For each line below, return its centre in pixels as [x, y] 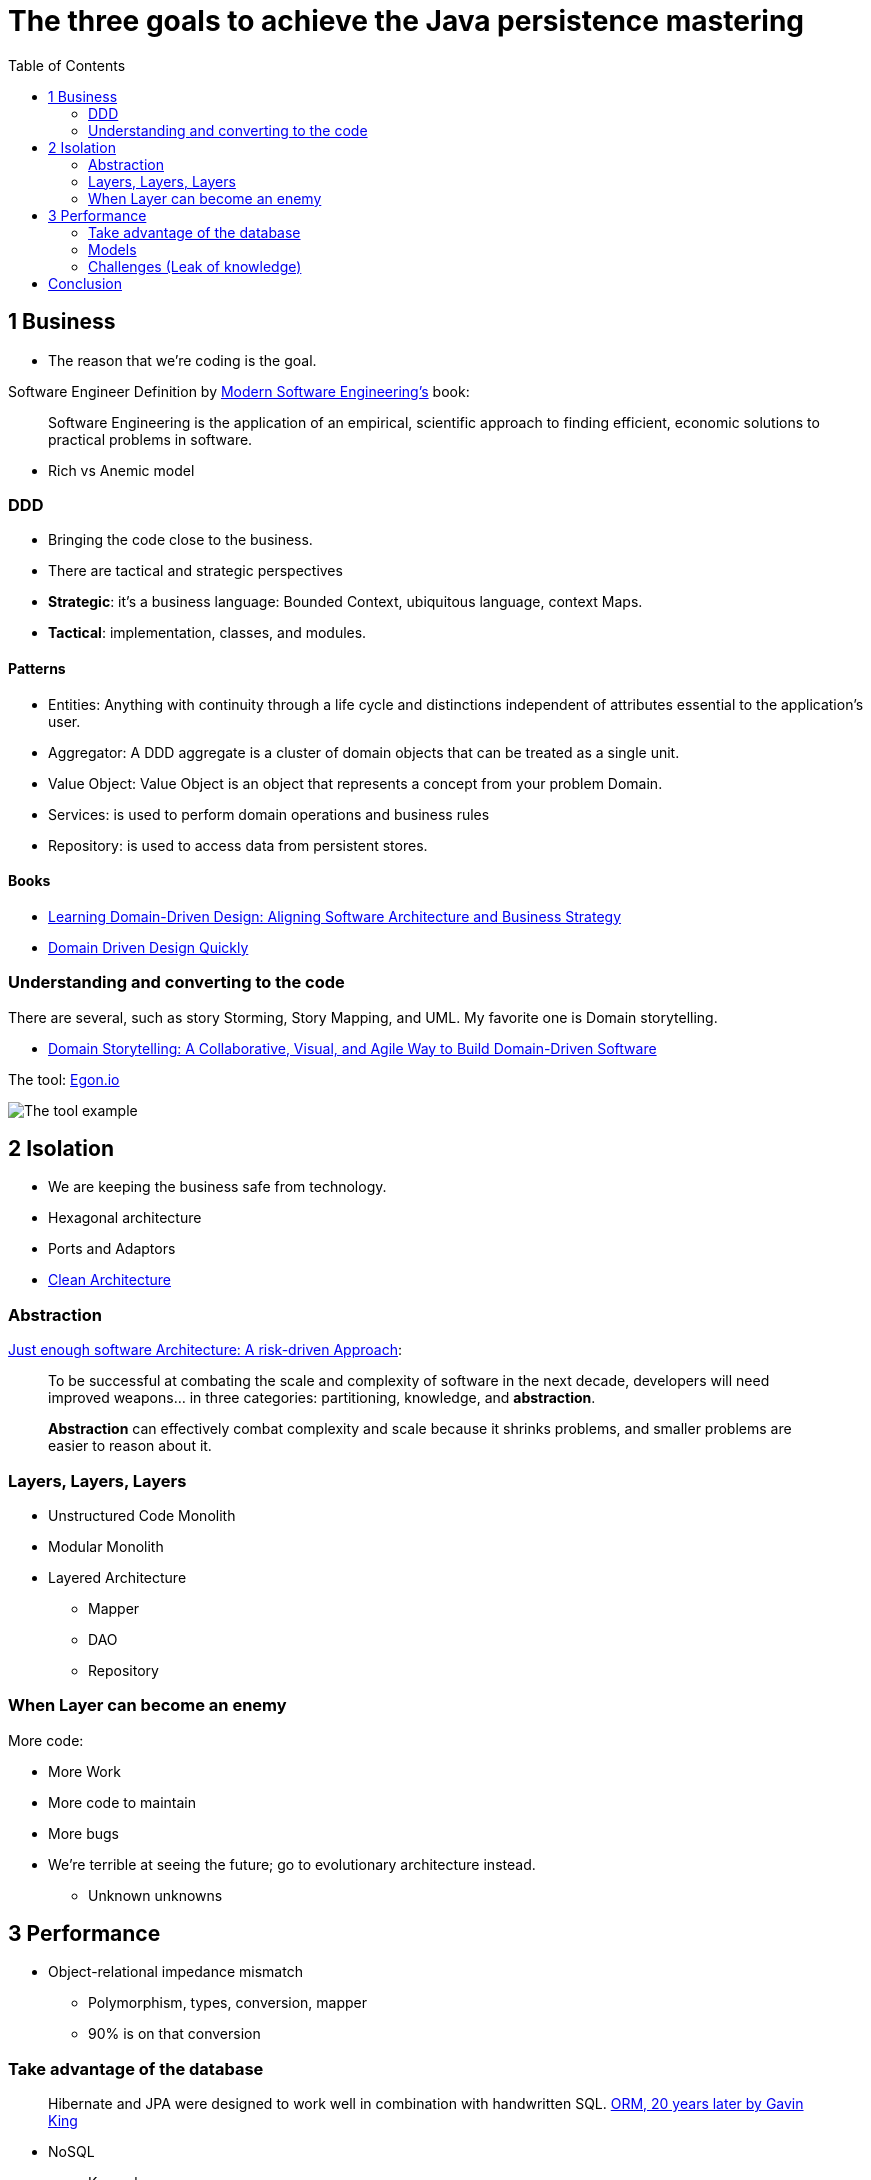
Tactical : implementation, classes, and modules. [207, 633]
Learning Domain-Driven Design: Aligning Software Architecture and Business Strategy [335, 916]
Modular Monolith [106, 1546]
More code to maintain [122, 1802]
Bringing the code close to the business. [180, 540]
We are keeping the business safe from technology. [217, 1187]
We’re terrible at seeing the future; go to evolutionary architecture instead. [292, 1864]
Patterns [37, 668]
